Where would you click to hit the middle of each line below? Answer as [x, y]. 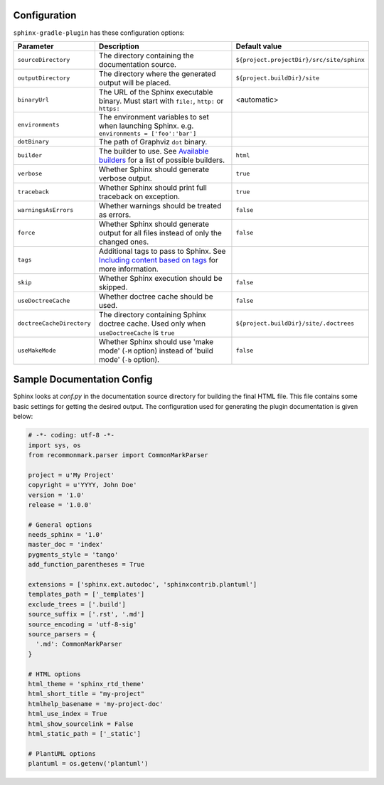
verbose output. [125, 178]
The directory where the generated [157, 73]
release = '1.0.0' [60, 504]
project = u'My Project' [71, 475]
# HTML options [54, 674]
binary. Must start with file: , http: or [161, 101]
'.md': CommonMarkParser [79, 644]
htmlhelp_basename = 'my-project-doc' [96, 704]
